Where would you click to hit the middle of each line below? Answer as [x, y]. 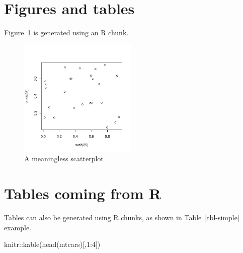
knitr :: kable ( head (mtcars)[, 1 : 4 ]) [52, 244]
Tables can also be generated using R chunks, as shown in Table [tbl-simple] [122, 217]
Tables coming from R [83, 193]
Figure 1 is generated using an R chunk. [66, 33]
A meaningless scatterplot [64, 159]
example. [18, 227]
